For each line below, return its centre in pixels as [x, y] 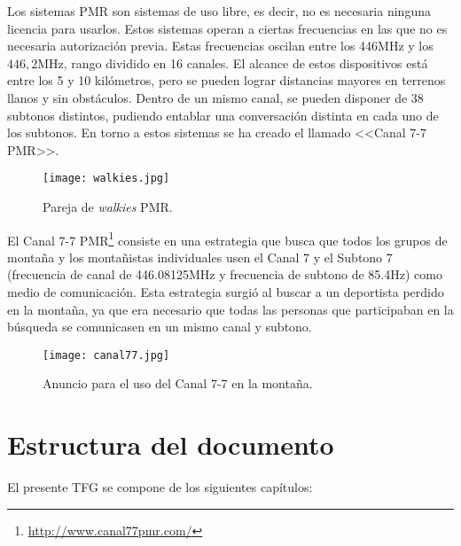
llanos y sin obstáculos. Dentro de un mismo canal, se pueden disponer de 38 [215, 97]
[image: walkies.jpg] [106, 179]
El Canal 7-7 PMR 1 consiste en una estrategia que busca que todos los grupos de [227, 238]
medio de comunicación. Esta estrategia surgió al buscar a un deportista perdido [226, 292]
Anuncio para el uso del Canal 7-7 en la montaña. [178, 383]
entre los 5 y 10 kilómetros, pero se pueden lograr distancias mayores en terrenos [227, 80]
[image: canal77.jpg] [106, 355]
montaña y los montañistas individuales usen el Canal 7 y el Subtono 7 [200, 257]
